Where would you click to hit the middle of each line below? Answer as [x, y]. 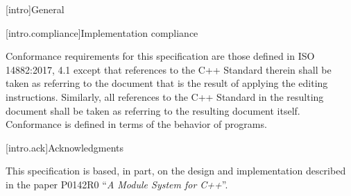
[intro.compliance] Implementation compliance [102, 32]
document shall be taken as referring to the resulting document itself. [153, 110]
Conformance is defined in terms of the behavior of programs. [136, 124]
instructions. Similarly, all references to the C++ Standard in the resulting [165, 96]
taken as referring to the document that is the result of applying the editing [167, 83]
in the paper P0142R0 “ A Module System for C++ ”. [117, 184]
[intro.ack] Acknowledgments [65, 147]
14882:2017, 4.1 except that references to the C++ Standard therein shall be [169, 69]
